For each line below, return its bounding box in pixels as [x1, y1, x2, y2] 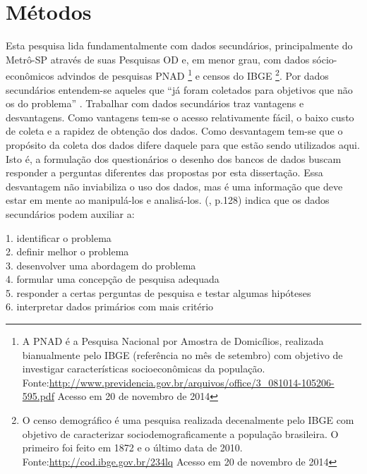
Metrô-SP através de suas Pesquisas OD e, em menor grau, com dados [6, 51, 310, 66]
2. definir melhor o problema [6, 244, 129, 259]
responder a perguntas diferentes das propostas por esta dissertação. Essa [6, 165, 323, 180]
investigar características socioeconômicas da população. [22, 361, 265, 376]
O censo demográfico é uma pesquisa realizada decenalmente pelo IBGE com [22, 413, 354, 427]
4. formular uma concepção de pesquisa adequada [6, 272, 219, 286]
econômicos [6, 68, 54, 83]
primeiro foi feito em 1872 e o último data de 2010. [22, 440, 243, 455]
